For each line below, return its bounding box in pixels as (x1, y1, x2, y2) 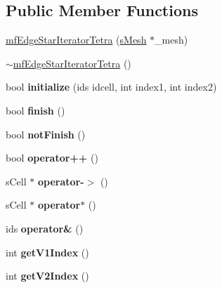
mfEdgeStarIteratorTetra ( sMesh (6, 32, 147, 47)
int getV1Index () (6, 244, 89, 259)
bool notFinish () (6, 126, 86, 141)
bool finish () (6, 103, 65, 117)
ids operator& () (6, 221, 84, 235)
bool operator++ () (6, 150, 98, 165)
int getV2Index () (6, 268, 89, 283)
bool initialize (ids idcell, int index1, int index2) (6, 79, 217, 94)
